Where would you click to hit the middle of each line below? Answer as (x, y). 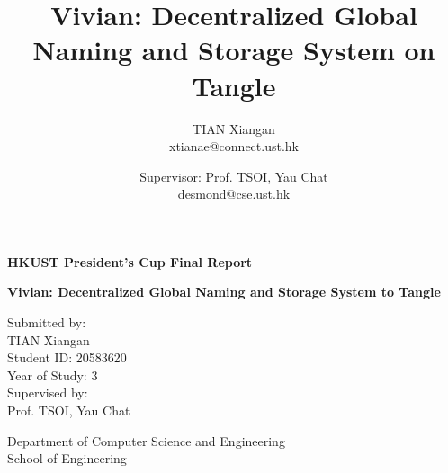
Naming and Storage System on (234, 50)
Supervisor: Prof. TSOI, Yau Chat (234, 176)
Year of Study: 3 (53, 375)
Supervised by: (48, 393)
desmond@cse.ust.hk (234, 194)
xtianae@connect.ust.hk (234, 146)
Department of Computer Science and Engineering (146, 440)
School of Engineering (67, 458)
